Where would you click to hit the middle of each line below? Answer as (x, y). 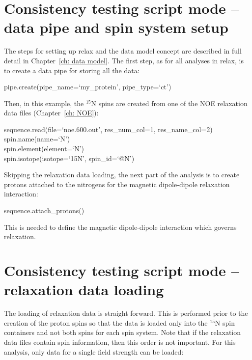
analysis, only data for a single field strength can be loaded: (94, 351)
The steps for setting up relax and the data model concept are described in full (123, 51)
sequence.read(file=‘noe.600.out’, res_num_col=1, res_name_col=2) (108, 129)
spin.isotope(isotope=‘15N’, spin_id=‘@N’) (69, 158)
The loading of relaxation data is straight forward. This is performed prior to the (126, 313)
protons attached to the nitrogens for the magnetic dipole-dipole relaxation (117, 184)
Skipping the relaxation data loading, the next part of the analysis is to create (122, 175)
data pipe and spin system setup (116, 27)
